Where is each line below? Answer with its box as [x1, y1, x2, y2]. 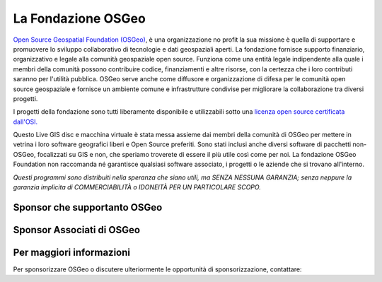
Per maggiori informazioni [13, 246, 131, 258]
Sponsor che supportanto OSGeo [13, 201, 163, 213]
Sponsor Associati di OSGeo [13, 223, 141, 236]
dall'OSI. [13, 117, 38, 126]
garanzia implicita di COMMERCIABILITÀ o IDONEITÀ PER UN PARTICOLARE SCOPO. [13, 183, 261, 192]
